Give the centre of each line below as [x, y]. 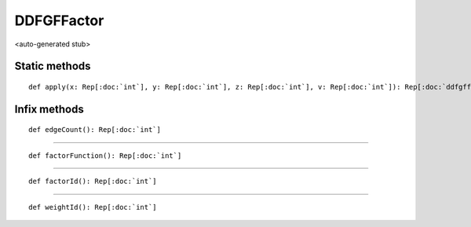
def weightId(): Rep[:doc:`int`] [93, 207]
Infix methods [49, 109]
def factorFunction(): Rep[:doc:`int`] [105, 156]
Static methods [53, 66]
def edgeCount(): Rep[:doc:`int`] [95, 130]
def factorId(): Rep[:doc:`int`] [93, 181]
